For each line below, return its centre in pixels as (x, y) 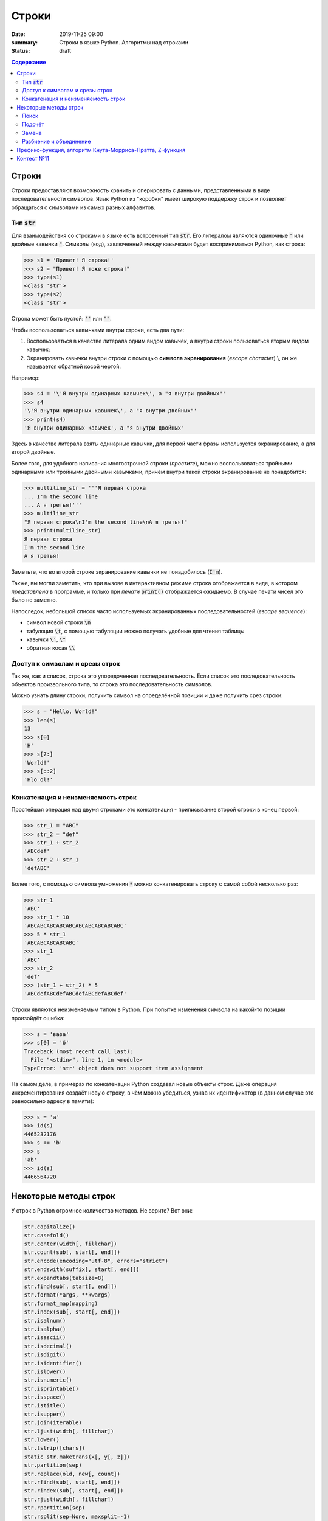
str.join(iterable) (53, 1423)
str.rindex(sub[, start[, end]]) (74, 1491)
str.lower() (42, 1440)
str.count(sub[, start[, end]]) (72, 1252)
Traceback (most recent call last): (79, 1051)
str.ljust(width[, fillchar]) (69, 1431)
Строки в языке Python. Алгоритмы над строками (124, 42)
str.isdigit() (45, 1355)
